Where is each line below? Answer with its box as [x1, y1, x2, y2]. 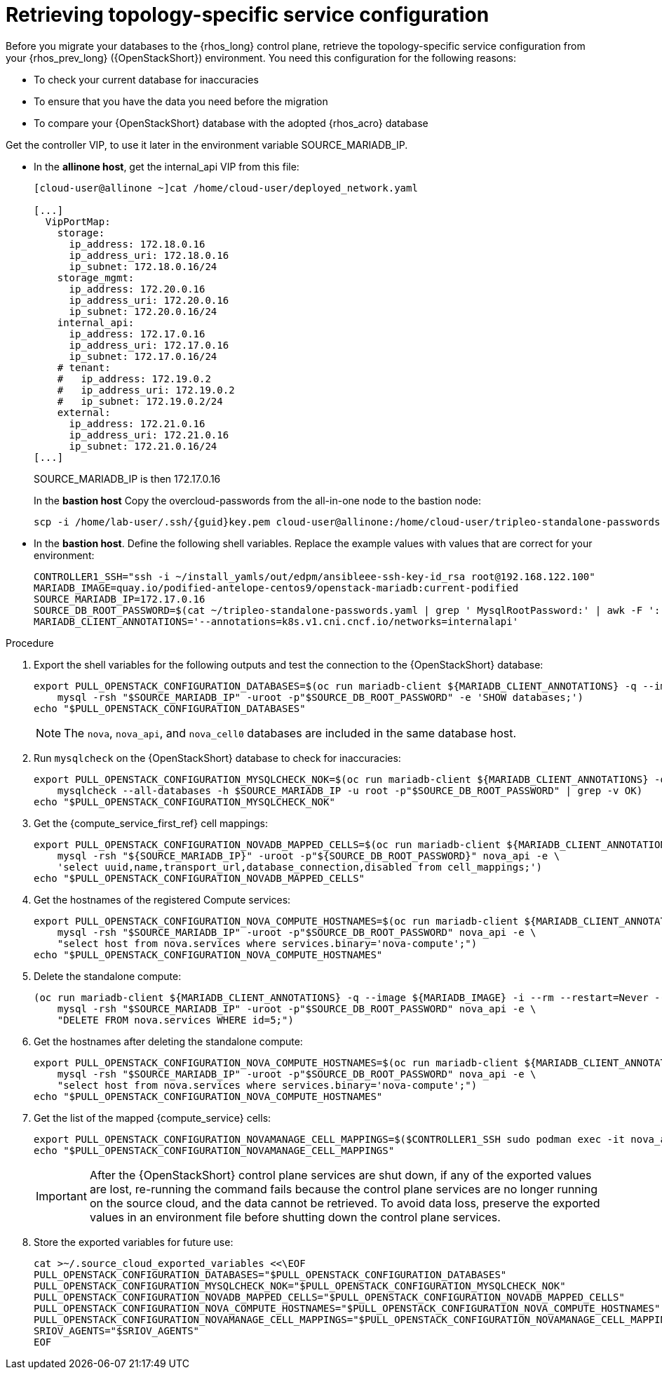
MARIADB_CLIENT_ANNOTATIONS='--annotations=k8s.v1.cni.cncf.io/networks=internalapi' [34, 615, 519, 627]
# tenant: [57, 361, 111, 373]
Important [36, 1188, 87, 1203]
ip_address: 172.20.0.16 [69, 283, 205, 295]
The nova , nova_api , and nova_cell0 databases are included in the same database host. [64, 725, 517, 740]
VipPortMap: [45, 215, 111, 227]
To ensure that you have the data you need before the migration [34, 95, 328, 107]
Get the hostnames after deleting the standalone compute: [34, 1035, 303, 1047]
